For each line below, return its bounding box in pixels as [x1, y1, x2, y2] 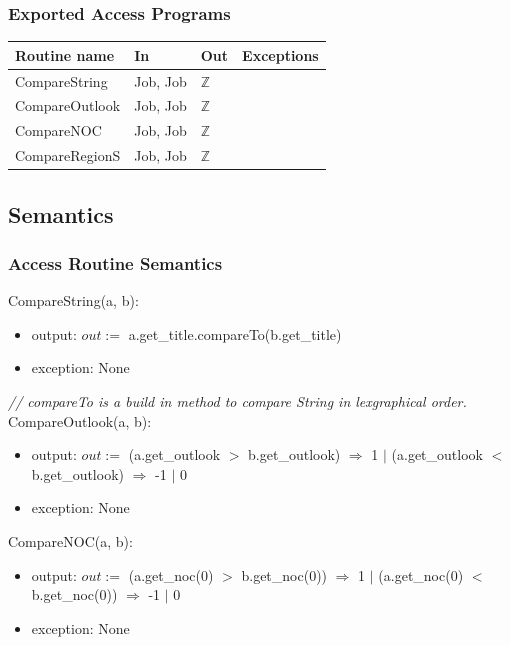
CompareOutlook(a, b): [8, 410, 152, 431]
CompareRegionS [15, 145, 121, 166]
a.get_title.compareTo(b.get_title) [128, 323, 342, 344]
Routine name [15, 44, 115, 65]
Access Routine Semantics [8, 250, 223, 275]
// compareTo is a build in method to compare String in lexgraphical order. [8, 390, 467, 411]
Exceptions [242, 44, 319, 65]
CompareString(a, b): [8, 290, 139, 311]
